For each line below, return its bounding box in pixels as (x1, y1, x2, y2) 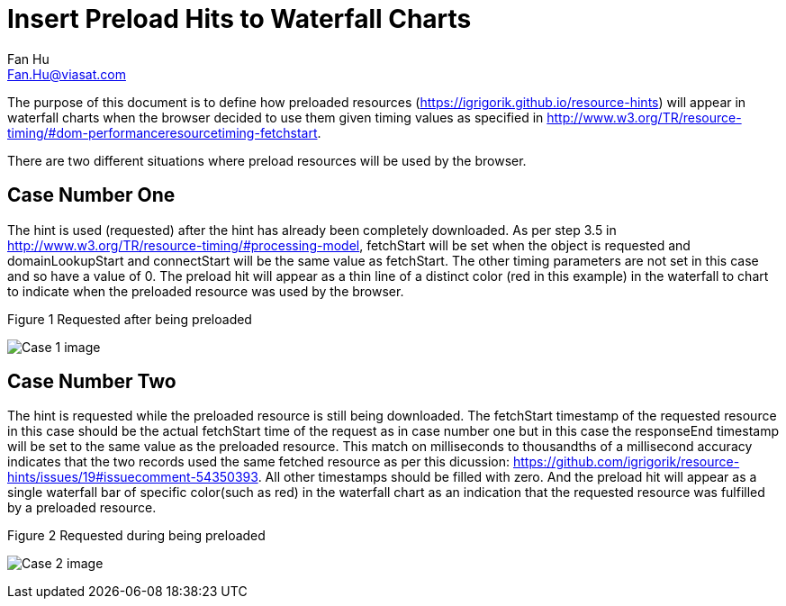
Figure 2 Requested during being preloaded (7, 528, 266, 544)
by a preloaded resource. (7, 500, 157, 516)
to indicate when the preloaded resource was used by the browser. (7, 283, 404, 299)
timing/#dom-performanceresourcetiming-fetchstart (7, 124, 318, 140)
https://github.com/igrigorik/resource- (513, 454, 740, 470)
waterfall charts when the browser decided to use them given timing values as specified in (7, 109, 544, 125)
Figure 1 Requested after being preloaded (7, 311, 252, 327)
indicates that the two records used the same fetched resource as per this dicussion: (7, 454, 510, 470)
